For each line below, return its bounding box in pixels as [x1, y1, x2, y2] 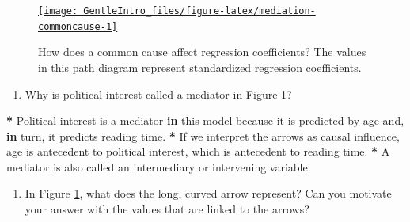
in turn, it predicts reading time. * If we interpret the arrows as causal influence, [6, 127, 400, 144]
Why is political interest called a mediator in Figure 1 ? [25, 85, 292, 102]
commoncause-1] [38, 21, 118, 32]
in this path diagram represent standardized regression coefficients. [38, 58, 362, 75]
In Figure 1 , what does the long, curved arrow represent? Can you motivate [25, 185, 392, 201]
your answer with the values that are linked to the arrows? [25, 201, 309, 217]
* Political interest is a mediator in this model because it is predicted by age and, [6, 112, 404, 129]
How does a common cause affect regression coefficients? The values [38, 43, 366, 60]
